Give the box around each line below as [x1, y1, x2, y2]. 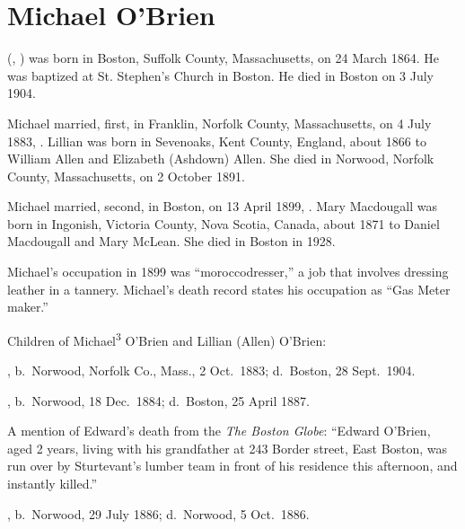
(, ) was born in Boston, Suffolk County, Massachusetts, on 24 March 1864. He [7, 48, 440, 67]
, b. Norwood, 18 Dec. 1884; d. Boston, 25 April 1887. [7, 391, 310, 410]
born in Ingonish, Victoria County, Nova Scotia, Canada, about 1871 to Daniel [7, 214, 440, 233]
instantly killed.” [7, 474, 98, 493]
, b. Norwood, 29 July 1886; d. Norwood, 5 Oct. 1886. [7, 504, 310, 523]
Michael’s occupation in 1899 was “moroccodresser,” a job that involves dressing [7, 262, 449, 281]
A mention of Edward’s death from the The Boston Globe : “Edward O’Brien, [7, 421, 431, 440]
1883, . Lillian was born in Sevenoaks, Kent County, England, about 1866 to [7, 131, 426, 150]
